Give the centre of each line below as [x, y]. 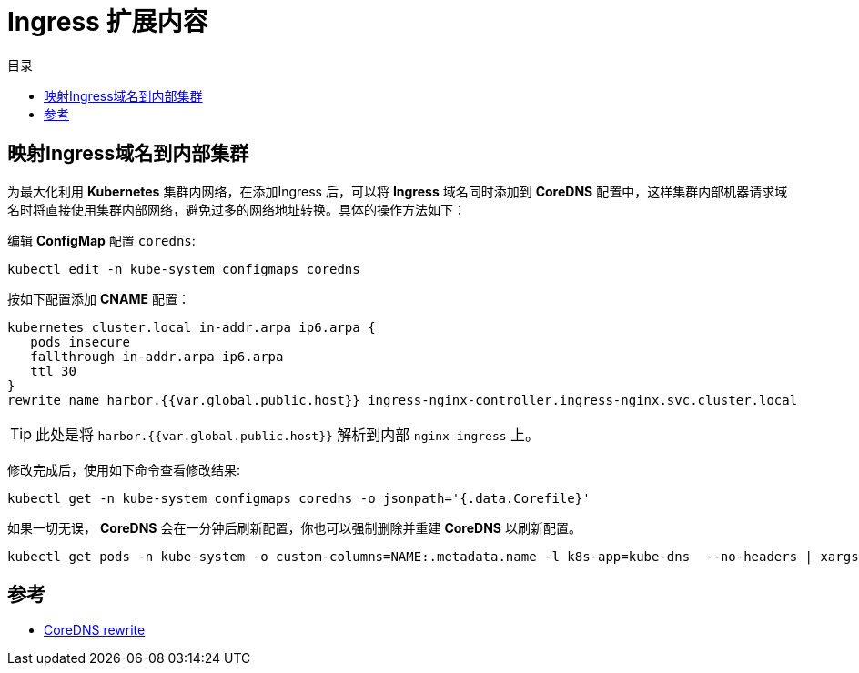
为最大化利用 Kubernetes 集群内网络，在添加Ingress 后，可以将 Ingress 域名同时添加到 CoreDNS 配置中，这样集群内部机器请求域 [398, 191]
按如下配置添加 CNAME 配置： [99, 298]
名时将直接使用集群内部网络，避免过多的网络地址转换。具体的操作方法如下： [237, 209]
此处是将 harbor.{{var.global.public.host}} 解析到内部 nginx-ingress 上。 [288, 434]
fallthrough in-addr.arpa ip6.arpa [157, 356]
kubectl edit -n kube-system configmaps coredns [184, 269]
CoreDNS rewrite [95, 630]
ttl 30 [53, 371]
